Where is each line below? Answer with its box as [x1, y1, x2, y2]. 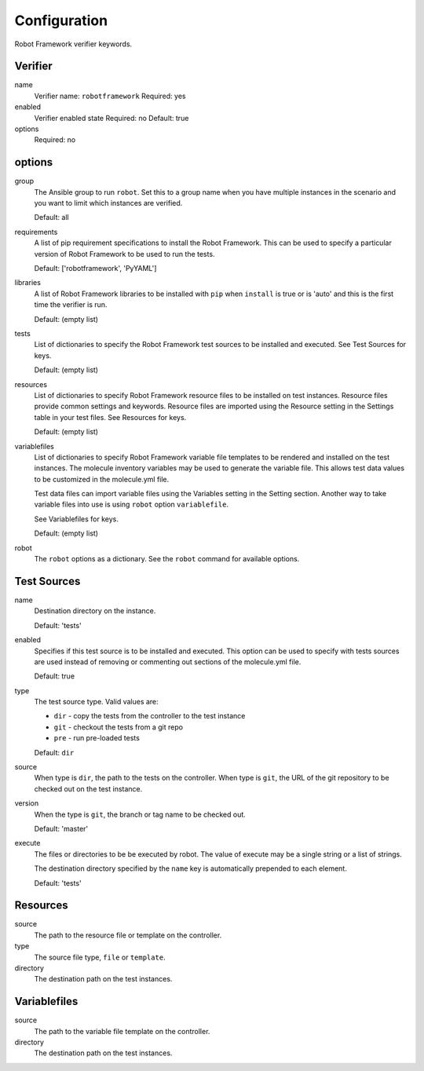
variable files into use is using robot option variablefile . [34, 499, 229, 510]
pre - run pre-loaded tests [53, 733, 141, 743]
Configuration [14, 12, 108, 29]
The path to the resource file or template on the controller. [34, 930, 222, 940]
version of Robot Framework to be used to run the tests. [34, 249, 215, 258]
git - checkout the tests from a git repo [53, 722, 184, 732]
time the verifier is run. [34, 300, 108, 309]
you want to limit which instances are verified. [34, 199, 183, 208]
